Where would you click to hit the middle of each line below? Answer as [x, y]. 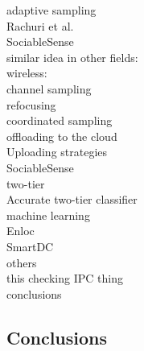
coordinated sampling [60, 120]
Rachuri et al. [40, 25]
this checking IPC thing [65, 278]
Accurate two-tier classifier [72, 199]
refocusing [31, 104]
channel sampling [49, 88]
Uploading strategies [57, 152]
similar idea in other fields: [72, 57]
